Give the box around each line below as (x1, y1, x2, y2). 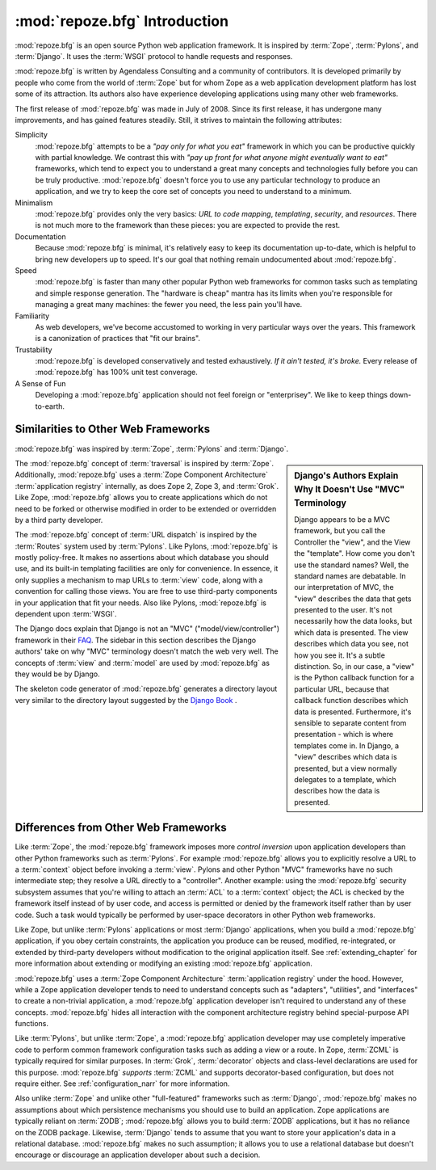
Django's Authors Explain (294, 469, 399, 481)
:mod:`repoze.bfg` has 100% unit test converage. (35, 368, 198, 377)
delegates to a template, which (294, 774, 396, 784)
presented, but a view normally (294, 764, 397, 773)
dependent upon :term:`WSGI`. (15, 609, 117, 619)
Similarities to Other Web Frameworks (15, 423, 210, 436)
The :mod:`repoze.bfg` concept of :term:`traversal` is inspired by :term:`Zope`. (15, 458, 275, 468)
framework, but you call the (294, 526, 386, 536)
